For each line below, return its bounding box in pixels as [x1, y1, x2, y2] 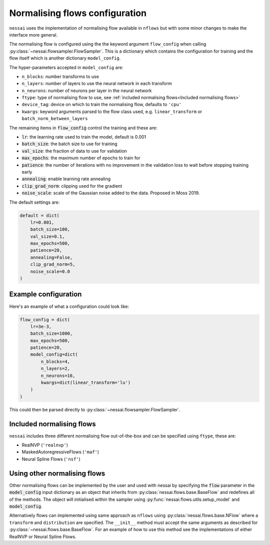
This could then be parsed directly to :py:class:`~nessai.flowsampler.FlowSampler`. [9, 406, 181, 412]
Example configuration [9, 290, 82, 299]
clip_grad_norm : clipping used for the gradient [21, 183, 122, 189]
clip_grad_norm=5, [30, 262, 75, 267]
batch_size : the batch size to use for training [21, 141, 117, 147]
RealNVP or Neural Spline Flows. [9, 533, 76, 539]
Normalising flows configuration [9, 8, 147, 19]
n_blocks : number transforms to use [21, 73, 99, 80]
